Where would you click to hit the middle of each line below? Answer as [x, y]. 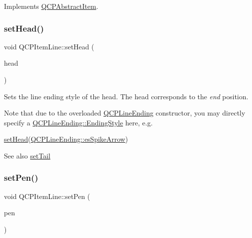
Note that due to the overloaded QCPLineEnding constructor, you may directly [125, 113]
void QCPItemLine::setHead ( [49, 46]
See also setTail [27, 155]
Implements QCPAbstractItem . [51, 6]
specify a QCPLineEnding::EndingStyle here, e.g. [78, 122]
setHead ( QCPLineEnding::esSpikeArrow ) [66, 139]
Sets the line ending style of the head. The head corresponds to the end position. [126, 96]
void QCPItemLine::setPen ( [47, 196]
